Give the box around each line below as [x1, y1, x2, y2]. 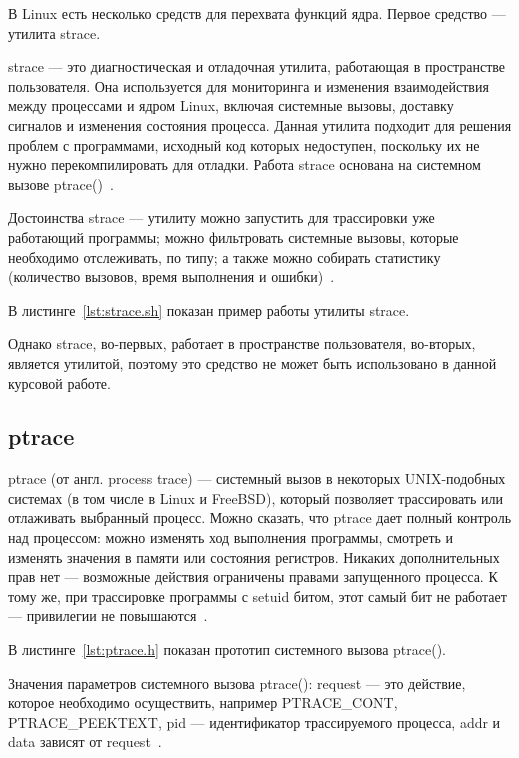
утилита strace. [8, 22, 101, 43]
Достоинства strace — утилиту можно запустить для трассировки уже [8, 207, 435, 228]
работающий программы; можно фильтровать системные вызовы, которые [8, 226, 459, 247]
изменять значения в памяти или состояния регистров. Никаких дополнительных [8, 546, 500, 567]
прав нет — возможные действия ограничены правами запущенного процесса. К [8, 566, 498, 587]
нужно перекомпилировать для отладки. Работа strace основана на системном [8, 154, 481, 175]
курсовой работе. [8, 372, 111, 393]
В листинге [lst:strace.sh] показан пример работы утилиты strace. [8, 299, 410, 320]
